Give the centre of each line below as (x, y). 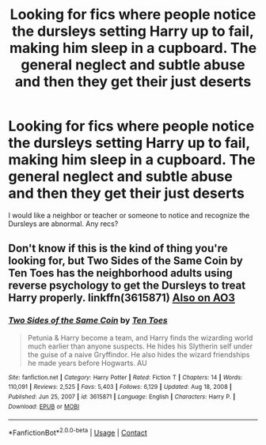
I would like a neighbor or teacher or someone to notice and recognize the (129, 215)
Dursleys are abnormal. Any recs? (63, 224)
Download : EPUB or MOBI (44, 406)
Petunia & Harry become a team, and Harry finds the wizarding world (140, 338)
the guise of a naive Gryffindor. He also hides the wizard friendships (139, 354)
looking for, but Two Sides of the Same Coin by (125, 261)
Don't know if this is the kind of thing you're (118, 249)
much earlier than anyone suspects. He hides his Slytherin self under (140, 346)
